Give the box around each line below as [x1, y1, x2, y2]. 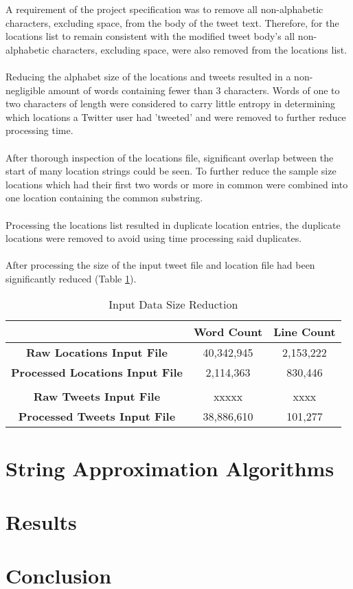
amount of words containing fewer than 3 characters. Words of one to [48, 82, 340, 97]
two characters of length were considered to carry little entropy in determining [5, 96, 335, 111]
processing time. [5, 123, 73, 137]
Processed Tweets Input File [18, 408, 176, 425]
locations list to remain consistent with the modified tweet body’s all [5, 29, 295, 43]
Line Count [273, 324, 336, 340]
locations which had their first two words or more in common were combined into [5, 177, 348, 191]
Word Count [193, 324, 263, 340]
